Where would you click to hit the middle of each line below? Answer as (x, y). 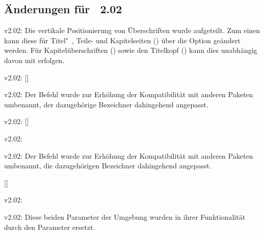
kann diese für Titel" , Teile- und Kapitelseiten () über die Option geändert (122, 40)
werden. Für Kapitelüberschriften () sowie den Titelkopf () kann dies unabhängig (131, 50)
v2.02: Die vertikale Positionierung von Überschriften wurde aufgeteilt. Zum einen (132, 30)
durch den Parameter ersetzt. (50, 227)
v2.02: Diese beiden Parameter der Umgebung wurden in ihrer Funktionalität (125, 216)
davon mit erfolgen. (34, 60)
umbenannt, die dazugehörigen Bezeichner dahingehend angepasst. (108, 166)
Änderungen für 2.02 (63, 9)
